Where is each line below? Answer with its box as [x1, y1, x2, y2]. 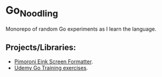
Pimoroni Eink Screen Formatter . [14, 58, 93, 65]
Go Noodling [5, 4, 59, 19]
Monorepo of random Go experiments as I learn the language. [5, 25, 157, 33]
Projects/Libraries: [5, 42, 77, 52]
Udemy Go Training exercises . [14, 65, 88, 72]
